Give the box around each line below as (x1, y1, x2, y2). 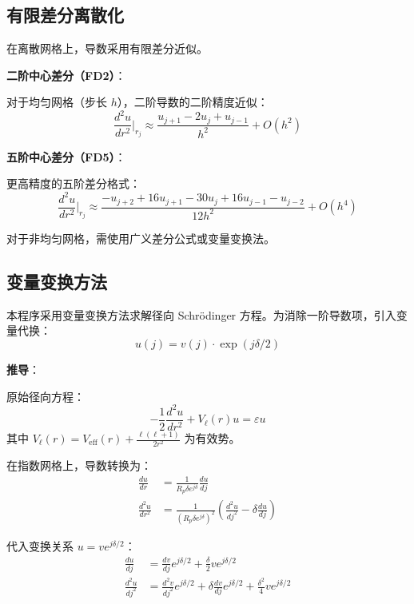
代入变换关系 (6, 537, 74, 554)
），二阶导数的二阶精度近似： (117, 93, 269, 110)
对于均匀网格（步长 (6, 93, 107, 110)
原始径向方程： (6, 387, 85, 404)
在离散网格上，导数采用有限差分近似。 (6, 40, 208, 57)
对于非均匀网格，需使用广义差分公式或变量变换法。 (6, 229, 275, 246)
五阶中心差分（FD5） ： (6, 148, 126, 165)
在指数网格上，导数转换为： (6, 457, 152, 474)
